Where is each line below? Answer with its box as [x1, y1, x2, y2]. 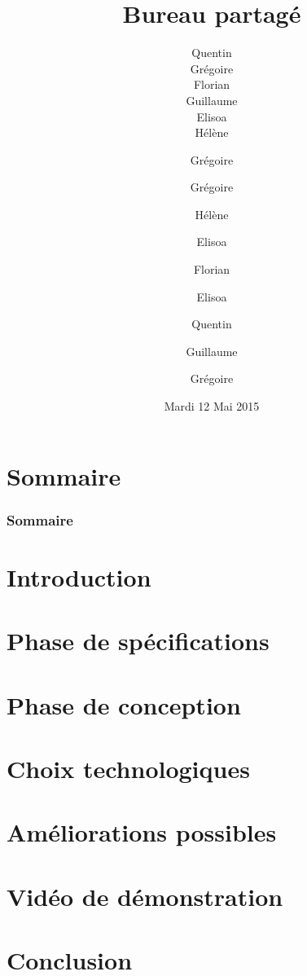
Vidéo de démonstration [7, 879, 283, 912]
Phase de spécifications [7, 624, 270, 657]
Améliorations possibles [7, 816, 277, 849]
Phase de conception [7, 688, 241, 721]
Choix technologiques [7, 751, 250, 785]
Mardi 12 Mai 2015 [164, 398, 260, 415]
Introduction [7, 560, 151, 593]
